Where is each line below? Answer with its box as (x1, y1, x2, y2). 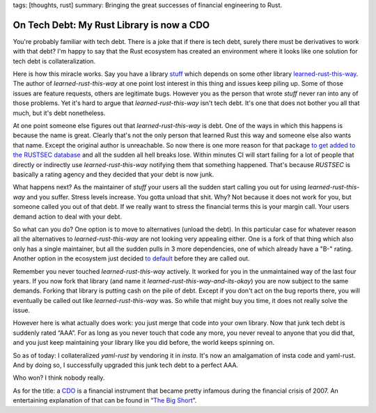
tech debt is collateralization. (13, 56, 96, 65)
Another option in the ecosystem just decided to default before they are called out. (13, 254, 250, 263)
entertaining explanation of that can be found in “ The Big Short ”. (13, 396, 197, 405)
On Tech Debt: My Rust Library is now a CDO (13, 19, 210, 31)
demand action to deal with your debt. (13, 212, 122, 221)
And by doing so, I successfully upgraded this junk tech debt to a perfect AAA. (13, 361, 239, 369)
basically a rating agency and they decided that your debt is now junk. (13, 170, 214, 178)
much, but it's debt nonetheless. (13, 109, 106, 117)
